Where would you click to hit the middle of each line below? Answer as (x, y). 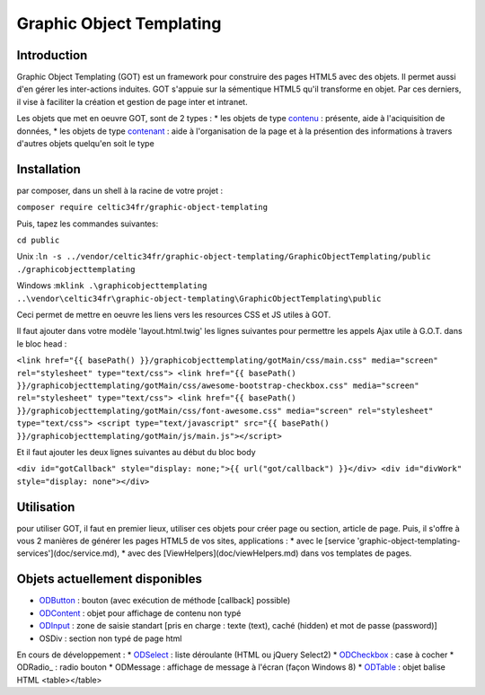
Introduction (52, 55)
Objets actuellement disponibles (109, 579)
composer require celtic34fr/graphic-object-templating (142, 207)
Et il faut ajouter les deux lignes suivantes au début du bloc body (136, 452)
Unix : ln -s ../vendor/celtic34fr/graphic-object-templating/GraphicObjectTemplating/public (224, 257)
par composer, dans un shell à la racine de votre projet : (120, 190)
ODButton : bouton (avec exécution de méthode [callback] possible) (165, 601)
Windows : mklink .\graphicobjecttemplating (112, 286)
